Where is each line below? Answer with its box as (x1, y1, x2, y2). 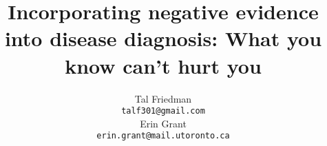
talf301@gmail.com (121, 106, 205, 116)
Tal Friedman (134, 91, 192, 105)
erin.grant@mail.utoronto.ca (96, 131, 230, 141)
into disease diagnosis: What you (4, 24, 322, 52)
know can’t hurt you (65, 51, 262, 79)
